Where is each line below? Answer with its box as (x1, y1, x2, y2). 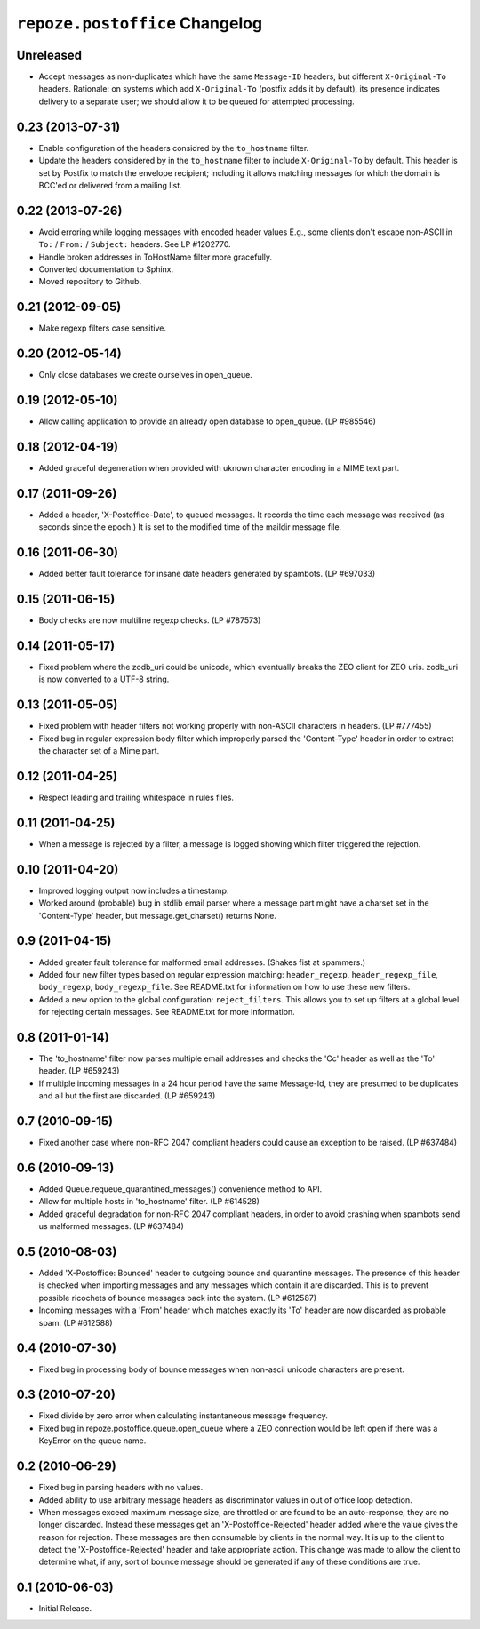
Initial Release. (38, 1603, 92, 1614)
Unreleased (16, 47, 83, 62)
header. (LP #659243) (38, 1066, 120, 1076)
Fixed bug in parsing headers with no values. (38, 1482, 204, 1493)
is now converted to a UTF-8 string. (38, 674, 170, 684)
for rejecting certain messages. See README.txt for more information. (38, 1007, 295, 1018)
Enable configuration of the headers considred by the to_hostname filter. (38, 142, 309, 153)
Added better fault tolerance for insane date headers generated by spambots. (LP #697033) (38, 569, 376, 579)
